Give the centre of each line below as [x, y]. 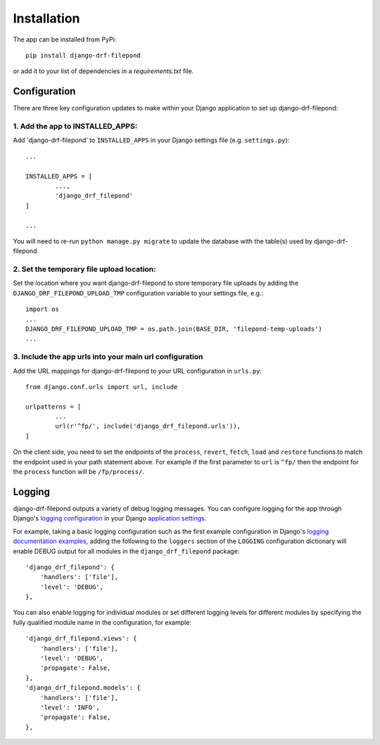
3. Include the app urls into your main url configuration [108, 357]
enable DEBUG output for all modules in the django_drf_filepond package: [126, 551]
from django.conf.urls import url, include [102, 387]
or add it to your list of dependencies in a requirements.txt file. [103, 71]
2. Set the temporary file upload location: [84, 269]
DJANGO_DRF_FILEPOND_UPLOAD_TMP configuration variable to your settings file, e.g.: [138, 293]
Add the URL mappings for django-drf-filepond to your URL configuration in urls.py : [137, 371]
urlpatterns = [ [53, 407]
